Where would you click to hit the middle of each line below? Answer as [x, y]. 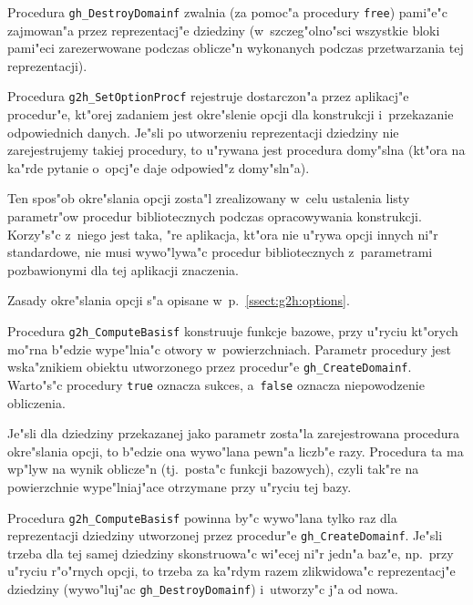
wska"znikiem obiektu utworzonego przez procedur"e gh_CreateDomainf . [210, 367]
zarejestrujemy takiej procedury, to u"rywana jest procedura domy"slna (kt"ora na [236, 150]
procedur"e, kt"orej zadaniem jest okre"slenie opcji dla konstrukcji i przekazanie [231, 114]
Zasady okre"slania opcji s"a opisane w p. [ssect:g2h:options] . [179, 300]
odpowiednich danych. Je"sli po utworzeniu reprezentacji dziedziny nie [203, 132]
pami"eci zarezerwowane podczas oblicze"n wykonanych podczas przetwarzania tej [236, 48]
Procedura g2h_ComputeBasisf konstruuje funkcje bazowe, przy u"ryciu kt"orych [233, 331]
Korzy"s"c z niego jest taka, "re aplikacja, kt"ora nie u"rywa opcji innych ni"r [223, 234]
